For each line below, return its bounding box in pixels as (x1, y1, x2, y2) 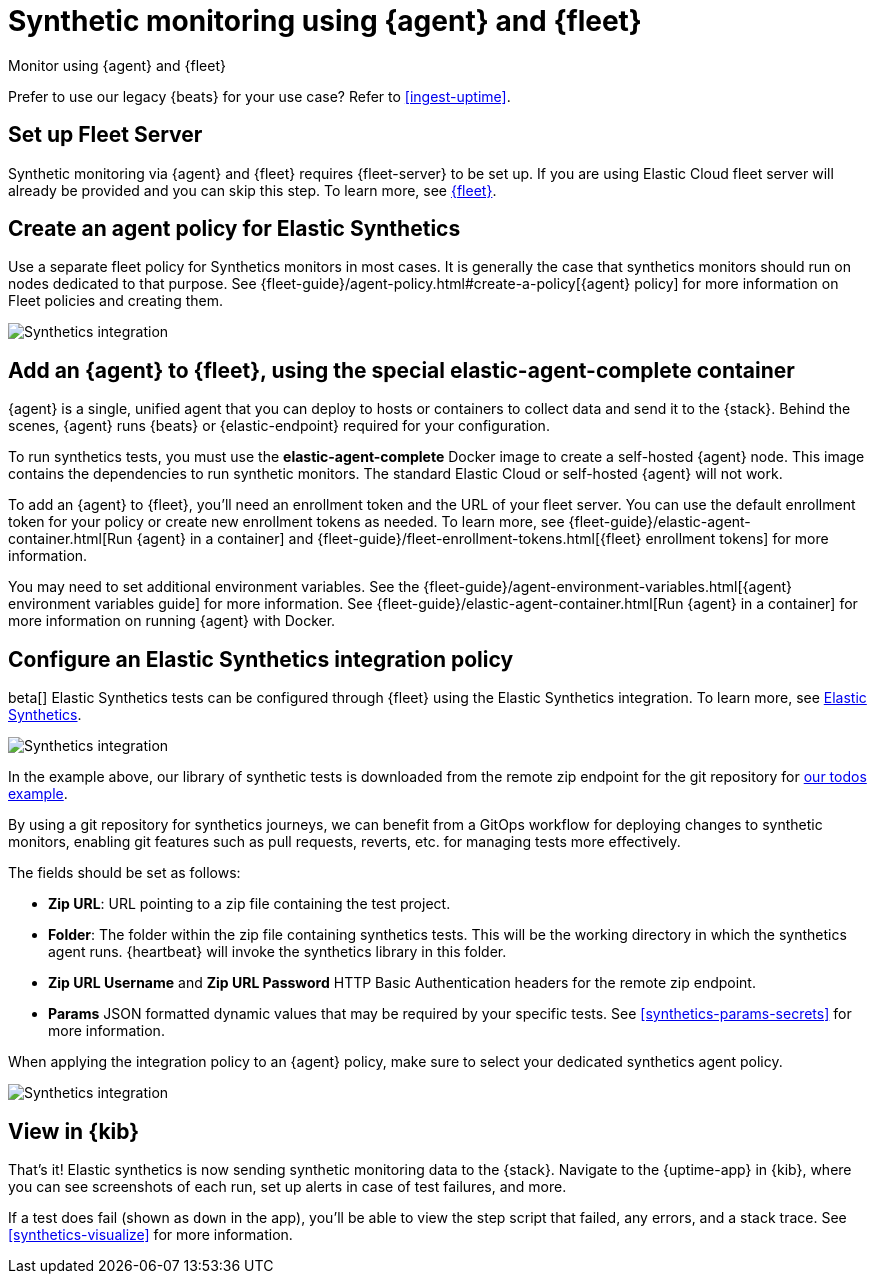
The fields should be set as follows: (8, 864, 241, 882)
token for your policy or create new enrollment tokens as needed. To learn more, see (8, 513, 565, 531)
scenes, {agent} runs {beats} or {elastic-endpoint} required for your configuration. (8, 417, 550, 435)
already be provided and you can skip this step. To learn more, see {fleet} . (8, 181, 497, 199)
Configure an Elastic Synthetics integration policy (8, 646, 514, 672)
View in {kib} (8, 1118, 140, 1144)
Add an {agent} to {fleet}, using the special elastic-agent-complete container (8, 357, 795, 383)
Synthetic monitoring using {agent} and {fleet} (8, 4, 642, 38)
